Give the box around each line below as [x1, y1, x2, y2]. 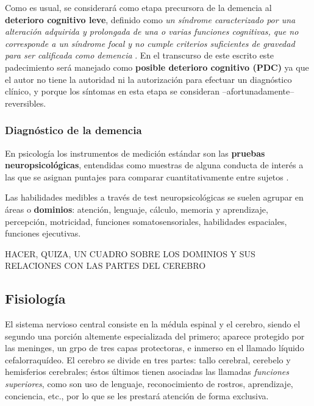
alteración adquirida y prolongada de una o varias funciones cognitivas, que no [5, 25, 299, 38]
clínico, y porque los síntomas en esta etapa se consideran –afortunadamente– [5, 85, 294, 98]
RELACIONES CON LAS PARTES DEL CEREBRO [5, 259, 206, 272]
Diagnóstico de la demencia [5, 123, 142, 138]
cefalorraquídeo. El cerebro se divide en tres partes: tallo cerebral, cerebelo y [5, 353, 291, 366]
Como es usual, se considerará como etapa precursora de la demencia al [5, 1, 272, 13]
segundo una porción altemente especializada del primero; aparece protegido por [5, 329, 305, 342]
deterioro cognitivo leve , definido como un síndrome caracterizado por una [5, 13, 296, 26]
